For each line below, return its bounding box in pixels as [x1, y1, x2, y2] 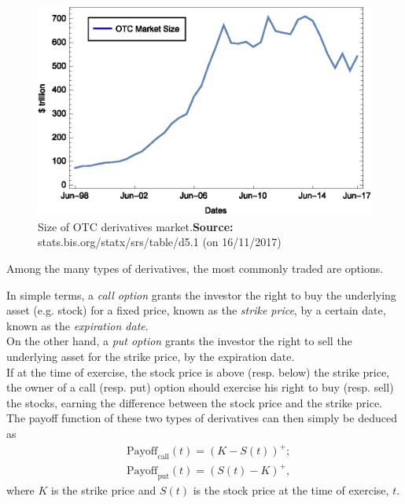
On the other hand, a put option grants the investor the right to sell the [6, 333, 352, 349]
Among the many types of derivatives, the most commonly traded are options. [6, 260, 384, 277]
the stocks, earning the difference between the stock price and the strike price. [6, 394, 383, 410]
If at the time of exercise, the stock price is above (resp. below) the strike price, [6, 363, 390, 380]
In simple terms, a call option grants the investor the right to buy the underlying [6, 286, 396, 303]
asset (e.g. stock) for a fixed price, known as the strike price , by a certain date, [6, 302, 386, 318]
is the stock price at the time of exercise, [193, 482, 389, 498]
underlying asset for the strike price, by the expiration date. [6, 348, 295, 365]
